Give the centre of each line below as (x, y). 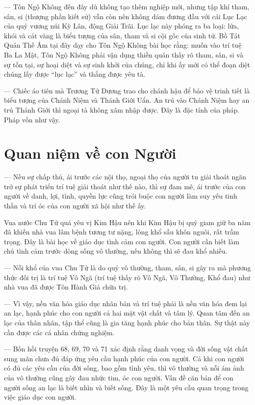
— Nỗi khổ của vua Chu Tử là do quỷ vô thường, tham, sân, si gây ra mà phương (127, 267)
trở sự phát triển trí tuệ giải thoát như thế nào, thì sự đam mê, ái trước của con (125, 186)
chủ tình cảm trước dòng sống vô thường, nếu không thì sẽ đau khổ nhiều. (116, 251)
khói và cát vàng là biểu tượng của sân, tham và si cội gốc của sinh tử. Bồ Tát (122, 35)
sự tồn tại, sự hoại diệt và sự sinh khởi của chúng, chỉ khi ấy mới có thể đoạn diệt (127, 64)
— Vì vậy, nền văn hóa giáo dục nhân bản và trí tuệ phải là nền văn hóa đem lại (126, 303)
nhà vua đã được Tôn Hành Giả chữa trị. (66, 287)
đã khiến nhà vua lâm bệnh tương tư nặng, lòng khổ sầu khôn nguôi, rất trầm (122, 232)
